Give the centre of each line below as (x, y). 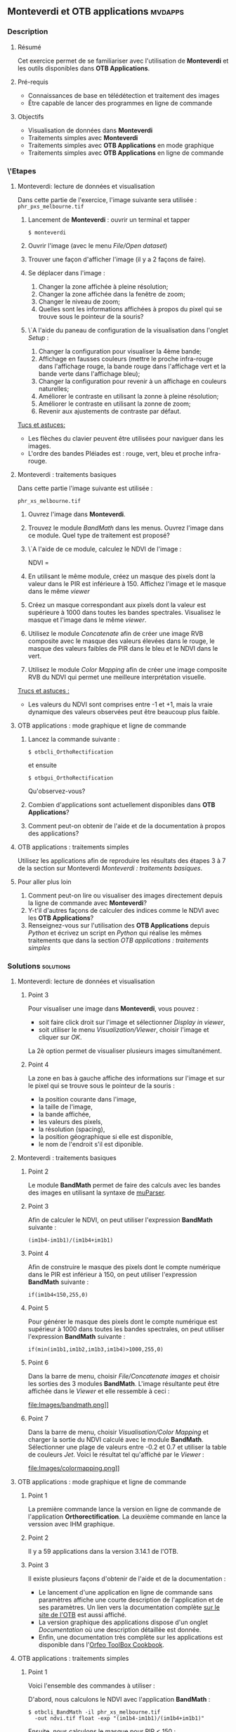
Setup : (38, 337)
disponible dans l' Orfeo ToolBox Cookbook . (101, 1645)
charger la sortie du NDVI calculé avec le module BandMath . (116, 1440)
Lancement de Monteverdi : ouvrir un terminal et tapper (109, 219)
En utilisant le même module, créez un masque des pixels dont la (122, 576)
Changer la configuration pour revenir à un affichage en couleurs (132, 381)
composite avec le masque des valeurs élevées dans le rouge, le (122, 641)
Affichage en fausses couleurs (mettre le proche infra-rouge (126, 359)
